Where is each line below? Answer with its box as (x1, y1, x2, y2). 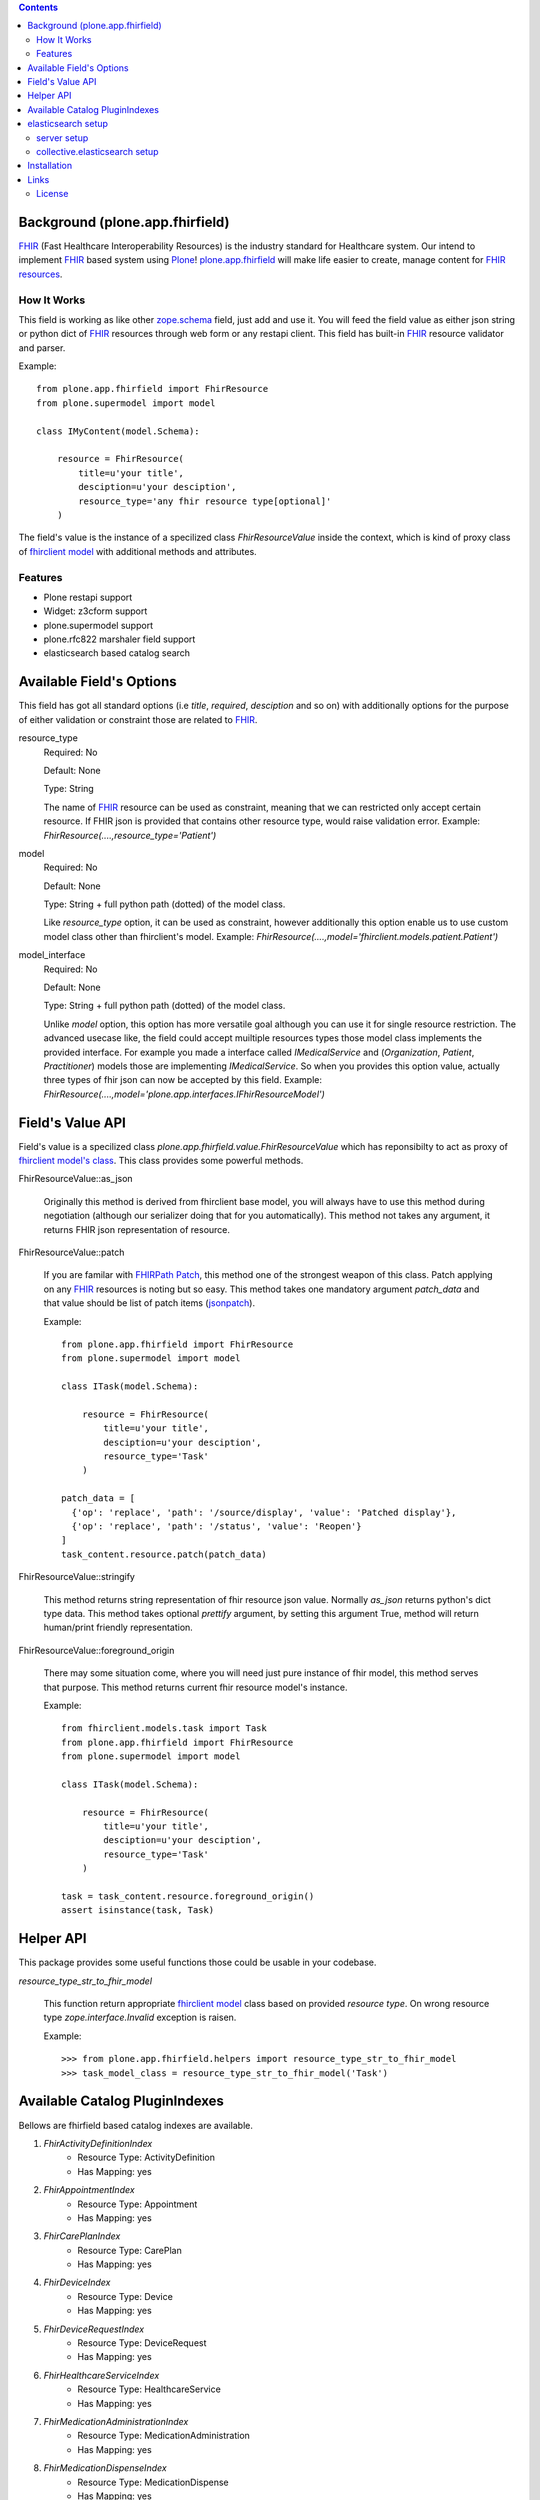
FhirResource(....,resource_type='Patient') (43, 829, 217, 841)
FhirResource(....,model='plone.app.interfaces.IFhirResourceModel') (43, 1088, 325, 1100)
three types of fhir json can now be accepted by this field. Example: (43, 1074, 322, 1086)
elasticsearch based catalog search (43, 647, 190, 659)
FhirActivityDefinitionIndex (43, 2137, 153, 2149)
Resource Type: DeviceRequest (77, 2337, 207, 2349)
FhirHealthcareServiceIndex (43, 2369, 160, 2381)
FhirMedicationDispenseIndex (43, 2462, 167, 2474)
